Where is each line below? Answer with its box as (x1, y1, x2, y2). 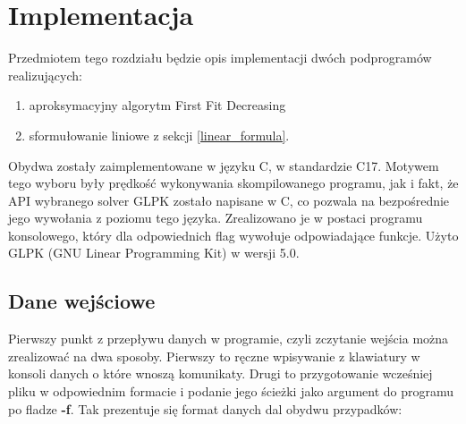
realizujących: (8, 65, 82, 84)
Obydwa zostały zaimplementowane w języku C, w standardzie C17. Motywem (8, 156, 439, 174)
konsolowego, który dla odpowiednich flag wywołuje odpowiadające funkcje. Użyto (8, 225, 459, 244)
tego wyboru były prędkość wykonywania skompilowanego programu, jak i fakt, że (8, 174, 459, 192)
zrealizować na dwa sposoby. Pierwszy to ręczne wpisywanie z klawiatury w (8, 346, 420, 365)
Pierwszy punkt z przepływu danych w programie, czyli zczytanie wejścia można (8, 329, 449, 348)
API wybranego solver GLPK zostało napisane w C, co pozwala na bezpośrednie (8, 191, 450, 209)
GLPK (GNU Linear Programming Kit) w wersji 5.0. (8, 243, 300, 262)
